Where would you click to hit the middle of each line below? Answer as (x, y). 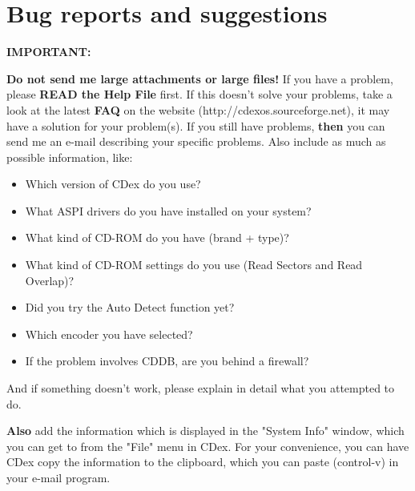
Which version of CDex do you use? (113, 184)
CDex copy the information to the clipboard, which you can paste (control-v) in (203, 462)
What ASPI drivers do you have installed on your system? (168, 210)
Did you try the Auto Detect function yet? (130, 307)
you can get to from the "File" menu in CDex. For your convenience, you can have (208, 446)
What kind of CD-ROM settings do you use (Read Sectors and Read (194, 265)
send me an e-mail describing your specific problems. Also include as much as (196, 141)
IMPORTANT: (49, 52)
